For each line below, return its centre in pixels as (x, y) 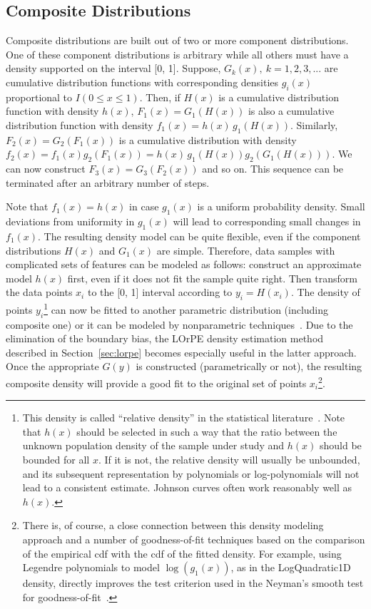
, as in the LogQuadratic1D (291, 567)
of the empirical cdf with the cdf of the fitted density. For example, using (182, 553)
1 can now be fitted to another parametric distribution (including (186, 308)
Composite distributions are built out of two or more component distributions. (177, 40)
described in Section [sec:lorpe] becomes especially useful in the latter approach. (181, 352)
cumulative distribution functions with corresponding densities (142, 82)
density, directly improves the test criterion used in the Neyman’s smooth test (193, 583)
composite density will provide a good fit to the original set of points (156, 383)
